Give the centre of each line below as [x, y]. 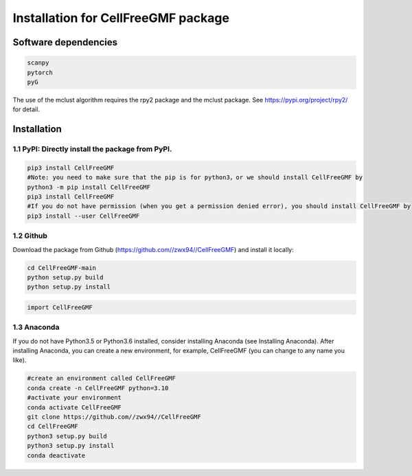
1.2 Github [30, 236]
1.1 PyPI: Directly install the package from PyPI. [92, 149]
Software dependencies [65, 42]
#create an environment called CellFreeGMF [102, 378]
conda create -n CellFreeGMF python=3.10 [98, 388]
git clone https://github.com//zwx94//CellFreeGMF [114, 417]
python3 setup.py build [67, 436]
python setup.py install [69, 287]
